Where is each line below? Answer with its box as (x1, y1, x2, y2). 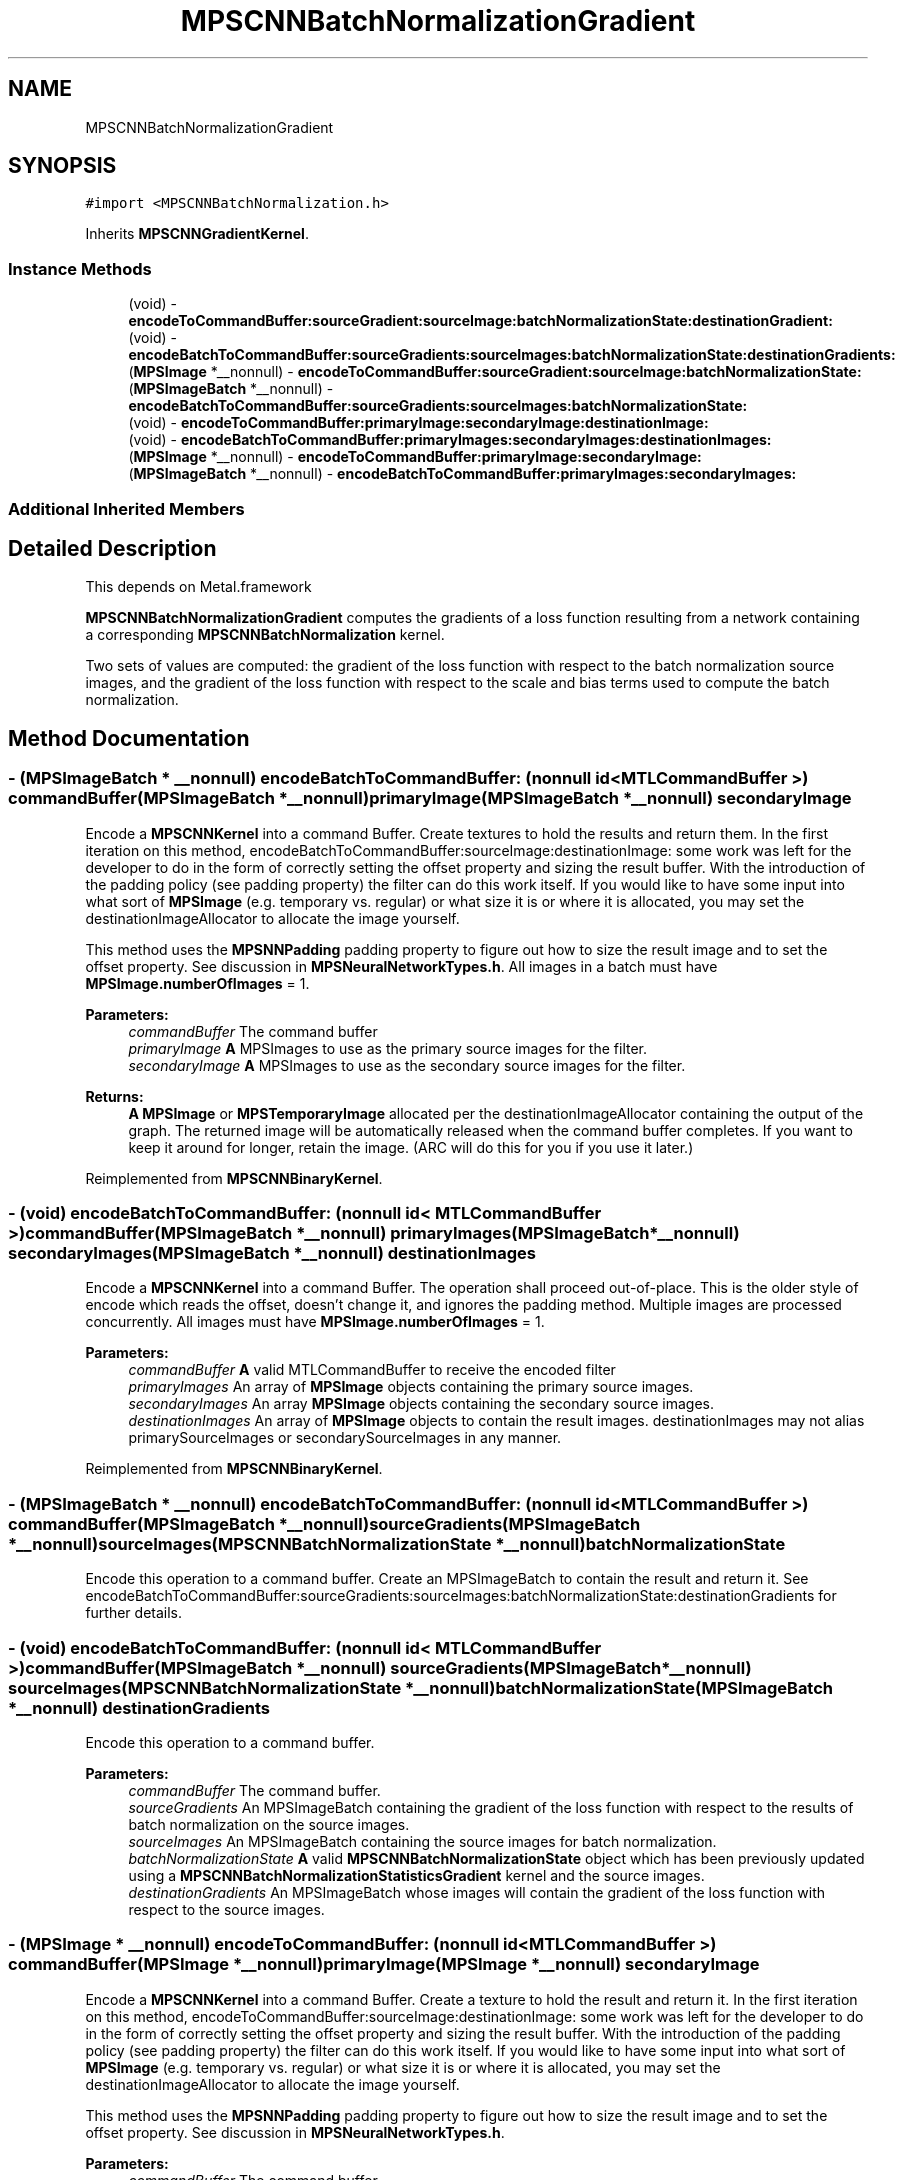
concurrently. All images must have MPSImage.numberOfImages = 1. (85, 1313, 545, 1331)
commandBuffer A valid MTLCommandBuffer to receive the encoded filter (128, 1361, 616, 1379)
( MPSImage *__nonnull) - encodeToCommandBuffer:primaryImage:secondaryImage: (128, 448, 702, 466)
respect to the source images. (128, 1900, 325, 1918)
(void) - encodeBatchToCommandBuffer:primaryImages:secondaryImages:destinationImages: (128, 431, 772, 449)
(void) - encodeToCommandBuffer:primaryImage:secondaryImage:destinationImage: (128, 414, 709, 432)
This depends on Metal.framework (85, 578, 312, 596)
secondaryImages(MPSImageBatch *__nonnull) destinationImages (8, 1243, 536, 1263)
